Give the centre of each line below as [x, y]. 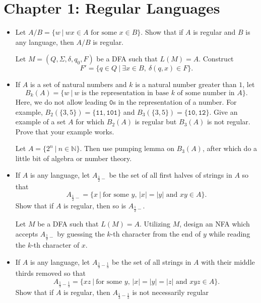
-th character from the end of [156, 233]
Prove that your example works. [65, 131]
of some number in [206, 93]
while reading [230, 233]
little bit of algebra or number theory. [74, 158]
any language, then [45, 42]
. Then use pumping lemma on [127, 148]
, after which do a [230, 148]
